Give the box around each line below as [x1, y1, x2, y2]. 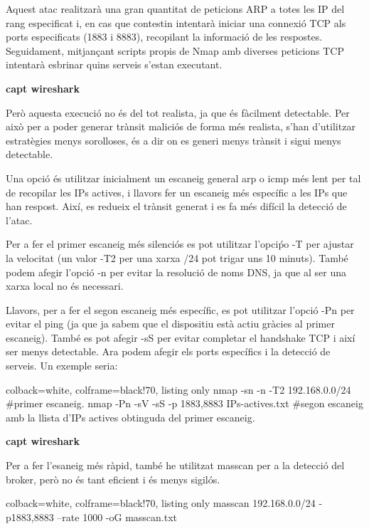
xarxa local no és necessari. [6, 278, 124, 293]
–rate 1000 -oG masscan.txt [57, 509, 177, 524]
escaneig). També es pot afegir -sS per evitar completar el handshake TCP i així [6, 330, 355, 345]
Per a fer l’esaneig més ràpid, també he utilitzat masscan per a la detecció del [6, 458, 345, 473]
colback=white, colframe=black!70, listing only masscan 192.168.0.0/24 [6, 496, 316, 510]
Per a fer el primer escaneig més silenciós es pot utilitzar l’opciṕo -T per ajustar [6, 236, 354, 251]
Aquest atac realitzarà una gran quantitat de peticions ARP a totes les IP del [6, 1, 345, 16]
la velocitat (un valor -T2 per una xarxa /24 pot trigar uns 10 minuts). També [6, 250, 348, 265]
